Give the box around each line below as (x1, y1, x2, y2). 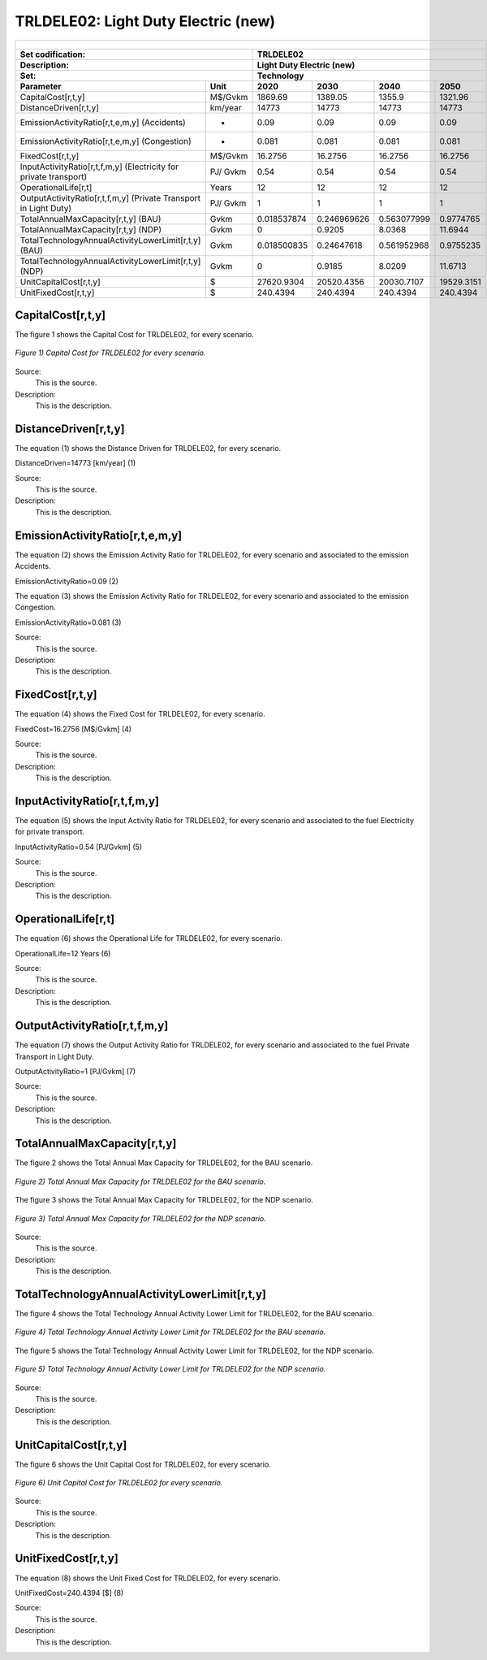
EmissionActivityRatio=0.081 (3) (15, 618, 122, 627)
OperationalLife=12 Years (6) (15, 948, 111, 958)
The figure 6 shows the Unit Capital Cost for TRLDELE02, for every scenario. (15, 1459, 271, 1469)
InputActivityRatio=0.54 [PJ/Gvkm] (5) (15, 842, 143, 852)
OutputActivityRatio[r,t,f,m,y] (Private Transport (19, 192, 200, 203)
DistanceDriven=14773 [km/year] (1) (15, 458, 136, 468)
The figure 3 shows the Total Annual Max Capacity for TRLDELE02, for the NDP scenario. (15, 1195, 314, 1205)
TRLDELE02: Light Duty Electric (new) (15, 12, 276, 30)
